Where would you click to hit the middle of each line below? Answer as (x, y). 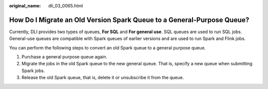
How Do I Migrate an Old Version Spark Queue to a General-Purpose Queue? (129, 20)
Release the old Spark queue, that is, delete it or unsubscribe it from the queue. (103, 78)
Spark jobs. (33, 70)
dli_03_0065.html (66, 6)
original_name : (25, 6)
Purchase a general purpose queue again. (65, 57)
